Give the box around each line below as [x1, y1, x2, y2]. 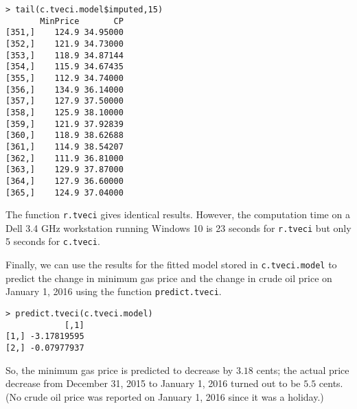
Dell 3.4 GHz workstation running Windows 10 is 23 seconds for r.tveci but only [5, 220, 352, 235]
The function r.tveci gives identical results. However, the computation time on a [5, 207, 350, 222]
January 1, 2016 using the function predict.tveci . [5, 284, 222, 299]
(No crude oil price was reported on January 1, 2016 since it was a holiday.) [5, 389, 324, 404]
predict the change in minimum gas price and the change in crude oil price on [5, 270, 332, 285]
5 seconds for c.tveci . [5, 234, 100, 248]
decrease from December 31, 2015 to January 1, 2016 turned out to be [5, 376, 301, 390]
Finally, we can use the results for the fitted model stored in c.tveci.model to [5, 257, 337, 272]
